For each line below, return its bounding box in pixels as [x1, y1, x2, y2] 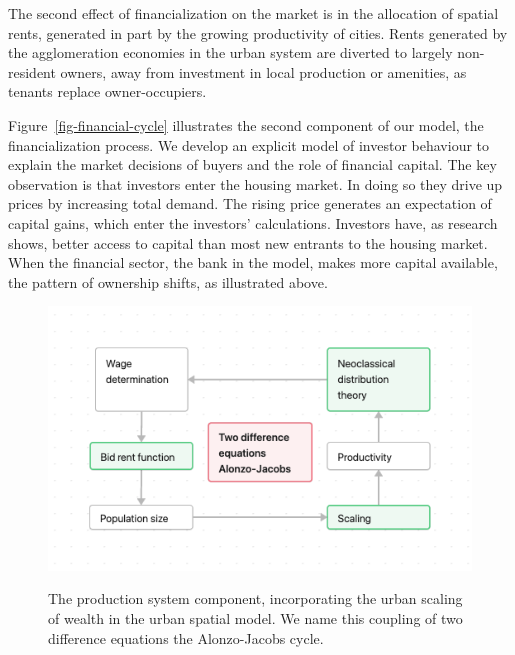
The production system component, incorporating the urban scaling [48, 588, 463, 609]
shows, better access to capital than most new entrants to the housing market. [8, 232, 488, 253]
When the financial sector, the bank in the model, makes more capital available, [8, 252, 498, 273]
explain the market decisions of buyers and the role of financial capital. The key [8, 154, 497, 175]
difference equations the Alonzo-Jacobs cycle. [48, 627, 324, 648]
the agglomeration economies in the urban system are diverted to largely [8, 42, 453, 63]
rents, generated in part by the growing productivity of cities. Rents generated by [8, 22, 508, 43]
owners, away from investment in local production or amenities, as [60, 61, 467, 82]
